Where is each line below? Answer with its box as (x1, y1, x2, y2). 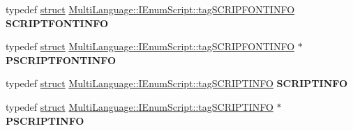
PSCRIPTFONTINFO (6, 52, 117, 67)
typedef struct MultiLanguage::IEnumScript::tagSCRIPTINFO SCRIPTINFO (6, 76, 348, 91)
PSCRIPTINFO (6, 113, 84, 128)
